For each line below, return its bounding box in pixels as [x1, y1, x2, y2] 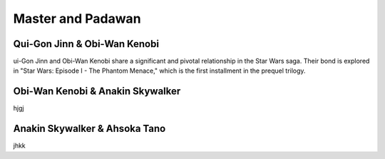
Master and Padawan [13, 11, 142, 26]
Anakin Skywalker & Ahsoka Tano [13, 123, 166, 135]
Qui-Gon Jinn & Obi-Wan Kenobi [13, 38, 160, 50]
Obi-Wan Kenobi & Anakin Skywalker [13, 86, 181, 98]
